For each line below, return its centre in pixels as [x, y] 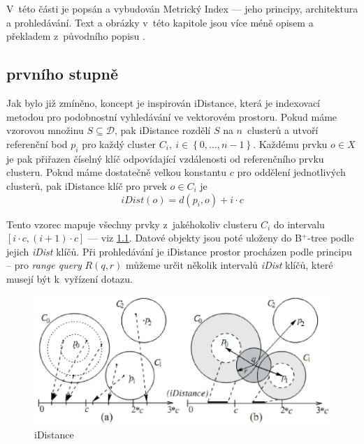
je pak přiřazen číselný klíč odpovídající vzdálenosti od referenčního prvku [165, 158]
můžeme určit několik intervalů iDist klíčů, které [230, 265]
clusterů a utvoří [283, 130]
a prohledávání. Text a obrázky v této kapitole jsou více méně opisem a [160, 22]
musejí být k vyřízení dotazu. [70, 278]
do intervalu [299, 224]
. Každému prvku [290, 143]
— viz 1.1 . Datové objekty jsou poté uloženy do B [195, 238]
